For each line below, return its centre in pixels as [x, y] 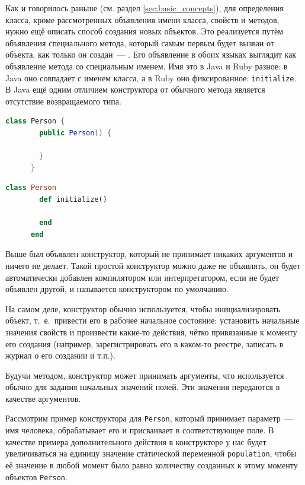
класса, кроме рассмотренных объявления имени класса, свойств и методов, [142, 19]
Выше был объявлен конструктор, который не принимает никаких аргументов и [149, 254]
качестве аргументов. [43, 398]
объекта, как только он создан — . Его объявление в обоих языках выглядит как [151, 54]
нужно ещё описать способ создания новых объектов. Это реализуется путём [145, 31]
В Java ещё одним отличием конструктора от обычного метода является [135, 89]
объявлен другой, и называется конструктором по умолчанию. [117, 289]
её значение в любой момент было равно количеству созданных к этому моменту [152, 465]
